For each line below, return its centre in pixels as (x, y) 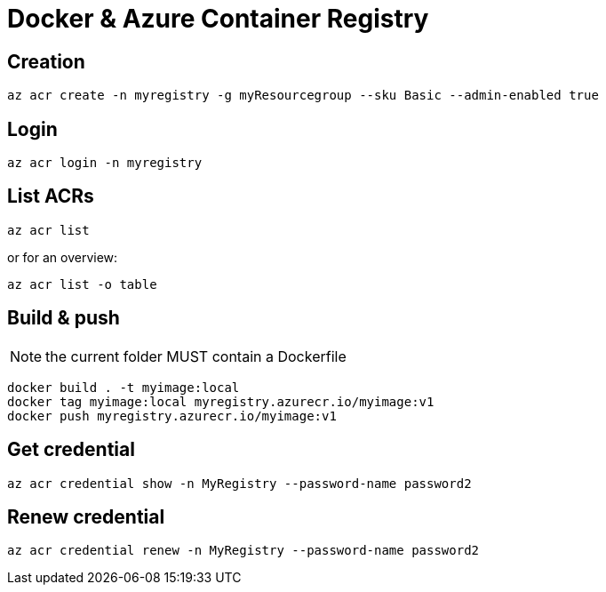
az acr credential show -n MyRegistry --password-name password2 (239, 483)
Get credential (71, 450)
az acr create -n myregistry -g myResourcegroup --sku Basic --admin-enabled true (303, 96)
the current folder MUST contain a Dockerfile (196, 356)
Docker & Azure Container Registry (218, 19)
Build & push (64, 318)
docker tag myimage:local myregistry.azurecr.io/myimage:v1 (221, 401)
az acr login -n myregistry (105, 163)
